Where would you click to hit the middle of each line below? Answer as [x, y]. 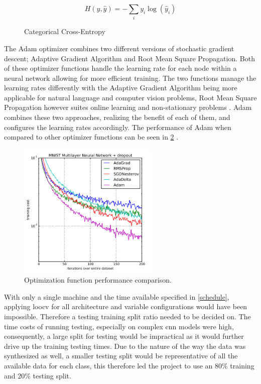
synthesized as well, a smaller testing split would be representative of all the [121, 356]
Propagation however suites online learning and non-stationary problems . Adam [128, 107]
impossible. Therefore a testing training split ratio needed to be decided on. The [127, 316]
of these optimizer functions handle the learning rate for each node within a [120, 68]
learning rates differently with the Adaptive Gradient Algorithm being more [121, 88]
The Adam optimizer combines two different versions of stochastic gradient [119, 48]
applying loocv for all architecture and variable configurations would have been [126, 306]
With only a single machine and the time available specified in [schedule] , [117, 296]
